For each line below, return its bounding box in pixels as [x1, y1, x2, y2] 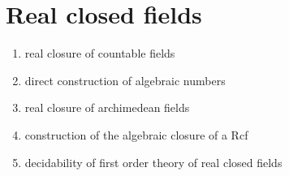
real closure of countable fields [24, 45, 175, 62]
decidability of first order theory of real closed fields [24, 153, 283, 170]
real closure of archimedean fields [24, 99, 190, 116]
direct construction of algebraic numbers [24, 71, 226, 88]
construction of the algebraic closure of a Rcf [24, 126, 248, 143]
